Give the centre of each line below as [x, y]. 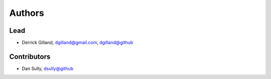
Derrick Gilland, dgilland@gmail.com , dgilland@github [78, 43]
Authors [27, 13]
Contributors [30, 56]
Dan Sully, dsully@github [48, 68]
